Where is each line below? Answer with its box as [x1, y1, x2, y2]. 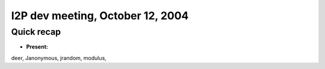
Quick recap [11, 26, 61, 37]
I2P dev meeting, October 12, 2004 [11, 9, 189, 22]
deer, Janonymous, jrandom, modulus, [11, 54, 107, 61]
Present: [26, 43, 48, 50]
